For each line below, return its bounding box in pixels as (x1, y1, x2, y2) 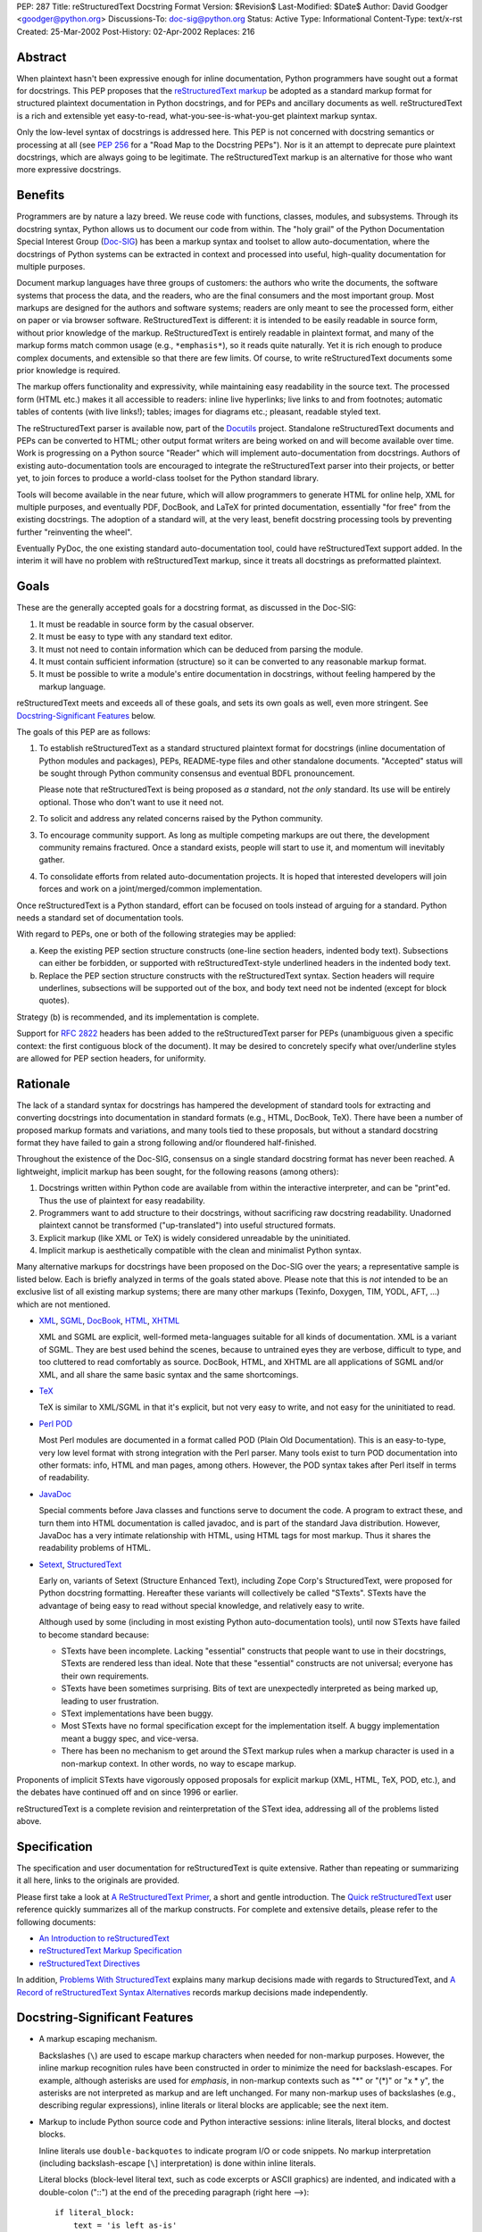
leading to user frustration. (61, 1695, 160, 1706)
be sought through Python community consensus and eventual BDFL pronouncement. (38, 768, 355, 779)
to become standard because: (38, 1629, 150, 1640)
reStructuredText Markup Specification (38, 1945, 182, 1956)
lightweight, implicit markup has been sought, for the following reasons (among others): (16, 1166, 339, 1177)
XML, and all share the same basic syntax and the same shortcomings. (38, 1369, 299, 1379)
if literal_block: (54, 2208, 136, 2218)
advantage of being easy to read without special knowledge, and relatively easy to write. (38, 1600, 365, 1611)
